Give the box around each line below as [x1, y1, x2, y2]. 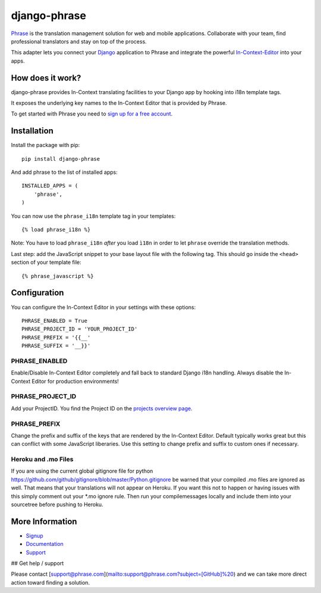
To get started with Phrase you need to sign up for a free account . [11, 110, 173, 117]
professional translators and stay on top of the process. [11, 38, 147, 45]
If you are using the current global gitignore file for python [11, 467, 153, 475]
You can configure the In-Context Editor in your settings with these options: [11, 304, 196, 311]
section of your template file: [11, 259, 81, 266]
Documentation [26, 541, 64, 548]
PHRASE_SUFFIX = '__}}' [21, 342, 91, 349]
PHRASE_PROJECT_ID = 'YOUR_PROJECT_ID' [21, 326, 138, 333]
